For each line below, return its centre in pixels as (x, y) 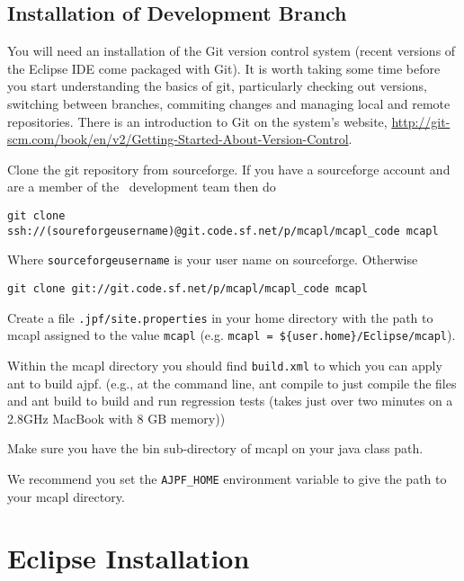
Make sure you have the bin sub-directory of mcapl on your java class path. (215, 448)
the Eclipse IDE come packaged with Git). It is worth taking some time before (224, 68)
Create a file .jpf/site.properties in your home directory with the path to (220, 317)
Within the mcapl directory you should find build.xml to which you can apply (225, 365)
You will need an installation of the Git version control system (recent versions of (232, 51)
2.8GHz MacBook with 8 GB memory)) (116, 418)
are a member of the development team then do (142, 187)
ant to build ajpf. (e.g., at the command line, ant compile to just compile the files (232, 383)
